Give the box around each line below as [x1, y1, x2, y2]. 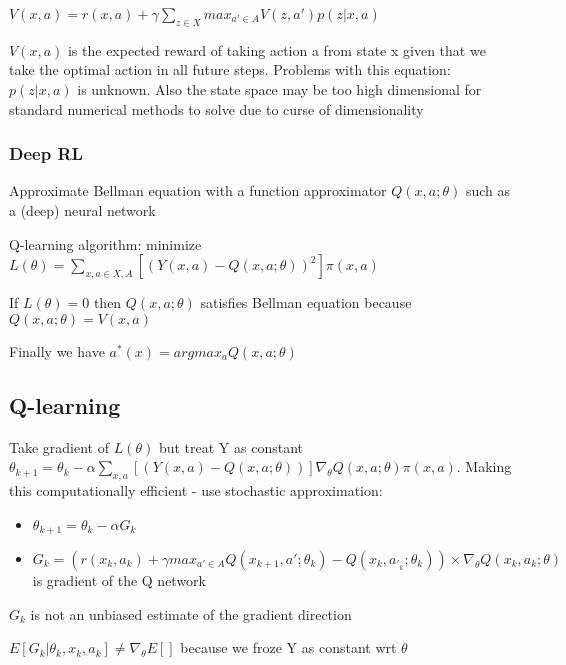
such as [465, 180, 511, 201]
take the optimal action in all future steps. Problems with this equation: [9, 59, 451, 80]
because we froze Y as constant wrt [180, 637, 397, 658]
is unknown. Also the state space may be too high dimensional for [77, 78, 482, 99]
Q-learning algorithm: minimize [9, 233, 202, 254]
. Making [456, 456, 512, 477]
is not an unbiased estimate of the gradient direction [30, 603, 352, 624]
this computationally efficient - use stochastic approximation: [9, 479, 383, 500]
